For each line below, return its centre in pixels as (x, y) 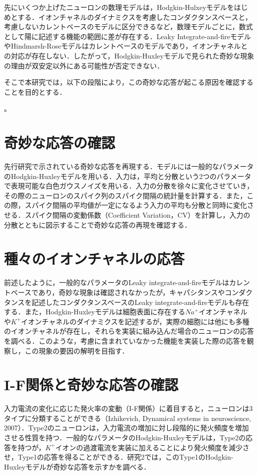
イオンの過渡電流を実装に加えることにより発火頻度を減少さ (152, 447)
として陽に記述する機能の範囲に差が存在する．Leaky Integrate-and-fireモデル (128, 36)
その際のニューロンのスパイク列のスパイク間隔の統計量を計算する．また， (126, 195)
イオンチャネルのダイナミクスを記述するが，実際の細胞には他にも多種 (135, 321)
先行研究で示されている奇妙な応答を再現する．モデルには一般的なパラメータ (129, 166)
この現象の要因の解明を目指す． (77, 350)
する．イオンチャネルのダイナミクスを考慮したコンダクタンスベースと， (135, 17)
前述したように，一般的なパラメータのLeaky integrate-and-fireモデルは (117, 282)
